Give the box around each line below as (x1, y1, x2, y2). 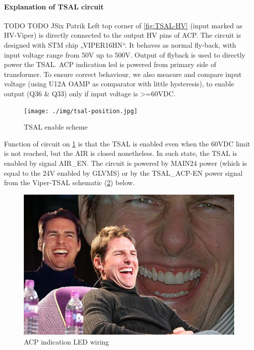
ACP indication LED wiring (24, 336, 109, 347)
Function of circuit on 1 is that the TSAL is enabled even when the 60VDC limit (4, 138, 251, 148)
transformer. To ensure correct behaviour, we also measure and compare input (4, 69, 242, 79)
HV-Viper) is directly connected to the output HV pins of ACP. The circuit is (4, 30, 241, 40)
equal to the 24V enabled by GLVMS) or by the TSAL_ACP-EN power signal (4, 167, 243, 178)
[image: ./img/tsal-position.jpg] (24, 107, 138, 115)
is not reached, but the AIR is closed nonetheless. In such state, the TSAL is (4, 148, 237, 158)
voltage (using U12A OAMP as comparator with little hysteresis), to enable (4, 78, 234, 89)
